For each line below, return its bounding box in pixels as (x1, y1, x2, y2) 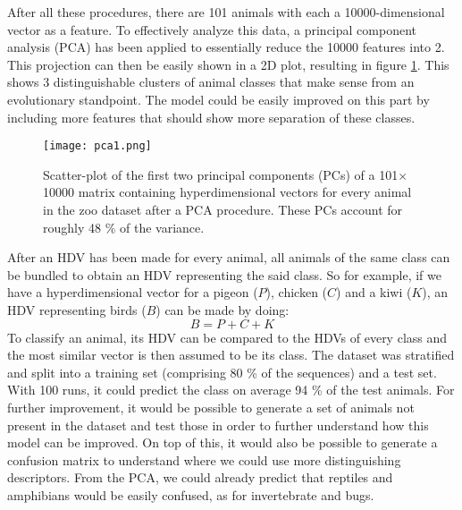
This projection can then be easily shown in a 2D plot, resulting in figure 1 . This (7, 55, 449, 73)
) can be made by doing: (155, 300, 290, 319)
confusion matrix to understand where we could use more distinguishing (7, 450, 401, 469)
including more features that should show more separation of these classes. (7, 107, 416, 126)
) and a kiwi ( (336, 283, 412, 302)
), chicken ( (265, 283, 328, 302)
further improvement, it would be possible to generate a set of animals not (7, 397, 415, 416)
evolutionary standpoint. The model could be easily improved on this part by (7, 89, 430, 108)
